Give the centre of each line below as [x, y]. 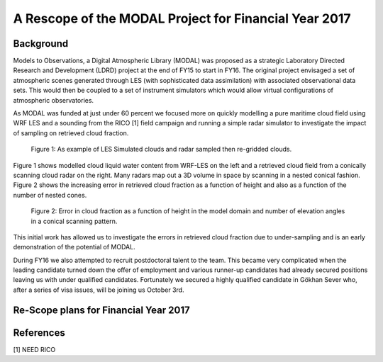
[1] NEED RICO [34, 349]
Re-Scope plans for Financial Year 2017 [102, 310]
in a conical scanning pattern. [74, 221]
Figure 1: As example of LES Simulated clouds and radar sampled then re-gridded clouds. [161, 149]
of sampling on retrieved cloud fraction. [71, 133]
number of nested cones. [50, 195]
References [39, 333]
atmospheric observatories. [54, 100]
